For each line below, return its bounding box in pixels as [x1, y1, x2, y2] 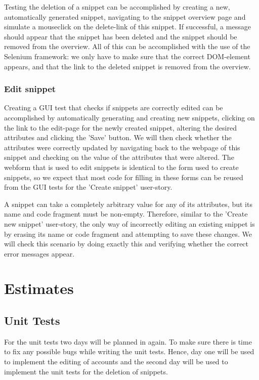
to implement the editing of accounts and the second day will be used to [4, 356, 228, 367]
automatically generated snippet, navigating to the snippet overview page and [4, 11, 246, 22]
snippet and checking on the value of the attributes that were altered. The [4, 152, 234, 162]
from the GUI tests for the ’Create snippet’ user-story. [4, 182, 172, 192]
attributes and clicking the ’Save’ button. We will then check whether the [4, 132, 232, 143]
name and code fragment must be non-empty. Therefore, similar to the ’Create [4, 208, 248, 219]
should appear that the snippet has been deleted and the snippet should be [4, 31, 237, 41]
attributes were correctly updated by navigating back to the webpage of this [4, 142, 240, 152]
